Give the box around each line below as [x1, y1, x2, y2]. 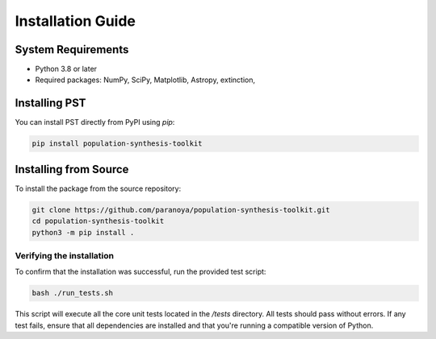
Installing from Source [15, 162, 129, 176]
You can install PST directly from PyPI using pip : [15, 118, 175, 127]
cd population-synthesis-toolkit [31, 217, 165, 225]
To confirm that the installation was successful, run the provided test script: [15, 267, 266, 277]
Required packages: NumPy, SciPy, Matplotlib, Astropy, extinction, [35, 75, 256, 85]
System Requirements [15, 43, 129, 56]
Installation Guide [15, 12, 136, 30]
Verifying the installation [15, 250, 115, 261]
